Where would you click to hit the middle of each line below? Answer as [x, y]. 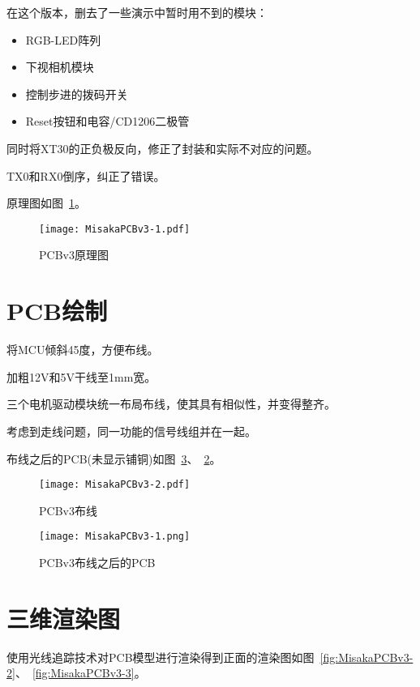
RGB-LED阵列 [63, 39]
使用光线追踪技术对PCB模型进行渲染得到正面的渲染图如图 [161, 657]
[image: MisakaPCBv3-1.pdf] [115, 229]
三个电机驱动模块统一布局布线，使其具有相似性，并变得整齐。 [171, 404]
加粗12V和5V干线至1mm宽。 [81, 376]
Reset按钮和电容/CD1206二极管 [107, 121]
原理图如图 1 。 [46, 203]
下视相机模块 [60, 67]
